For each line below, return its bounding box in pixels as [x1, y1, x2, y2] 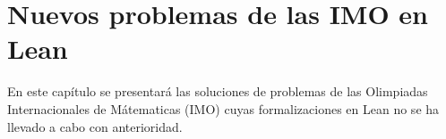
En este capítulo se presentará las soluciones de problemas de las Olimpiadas [7, 82, 428, 101]
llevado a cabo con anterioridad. [7, 117, 183, 135]
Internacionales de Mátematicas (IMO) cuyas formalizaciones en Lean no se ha [7, 99, 440, 118]
